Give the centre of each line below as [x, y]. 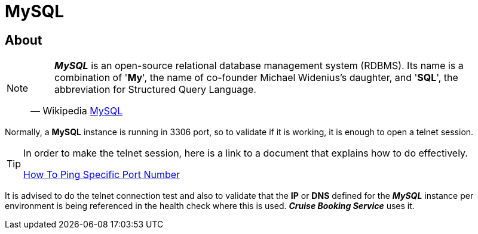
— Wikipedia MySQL [77, 111]
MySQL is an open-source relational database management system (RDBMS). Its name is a [259, 66]
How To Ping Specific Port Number [102, 175]
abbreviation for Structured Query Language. [155, 90]
